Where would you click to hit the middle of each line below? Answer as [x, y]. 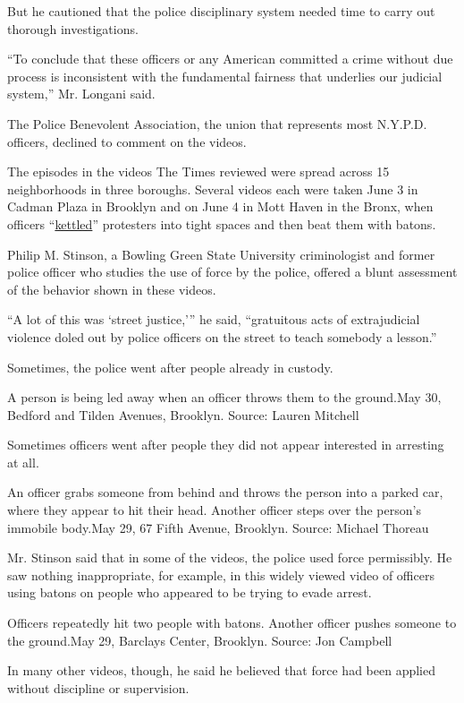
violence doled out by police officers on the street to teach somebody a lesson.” [222, 336]
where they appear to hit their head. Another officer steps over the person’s [214, 510]
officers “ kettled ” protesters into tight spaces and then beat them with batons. [222, 223]
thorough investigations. [73, 28]
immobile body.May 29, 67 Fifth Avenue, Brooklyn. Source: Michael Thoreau [218, 527]
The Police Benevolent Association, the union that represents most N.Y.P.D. [217, 123]
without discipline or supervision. [98, 687]
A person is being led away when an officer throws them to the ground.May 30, [224, 397]
